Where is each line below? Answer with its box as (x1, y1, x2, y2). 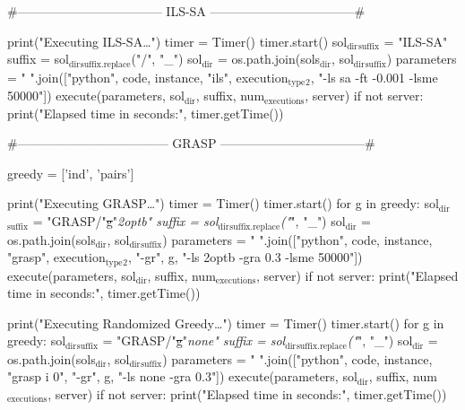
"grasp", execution (7, 248, 106, 266)
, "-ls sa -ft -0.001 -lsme (310, 67, 438, 86)
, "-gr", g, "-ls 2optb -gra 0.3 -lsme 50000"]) (128, 248, 363, 266)
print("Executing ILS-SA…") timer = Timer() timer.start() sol (7, 31, 348, 50)
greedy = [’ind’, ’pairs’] (7, 163, 134, 182)
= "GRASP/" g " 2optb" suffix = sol (32, 212, 219, 231)
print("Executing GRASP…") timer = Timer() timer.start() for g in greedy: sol (7, 194, 439, 213)
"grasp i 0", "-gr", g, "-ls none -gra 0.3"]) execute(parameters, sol (7, 367, 357, 386)
